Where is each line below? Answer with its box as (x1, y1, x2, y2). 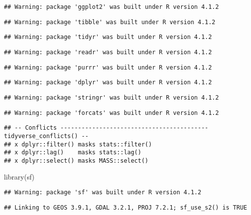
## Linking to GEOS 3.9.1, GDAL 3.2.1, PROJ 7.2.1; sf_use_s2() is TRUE (4, 204, 247, 211)
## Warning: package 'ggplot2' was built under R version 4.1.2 (4, 3, 219, 10)
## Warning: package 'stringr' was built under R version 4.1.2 (4, 94, 219, 101)
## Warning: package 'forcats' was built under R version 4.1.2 (4, 109, 219, 116)
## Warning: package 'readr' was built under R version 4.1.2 (4, 48, 212, 56)
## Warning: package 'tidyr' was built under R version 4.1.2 (4, 34, 212, 41)
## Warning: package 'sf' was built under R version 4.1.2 (4, 189, 201, 196)
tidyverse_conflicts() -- (4, 132, 89, 140)
